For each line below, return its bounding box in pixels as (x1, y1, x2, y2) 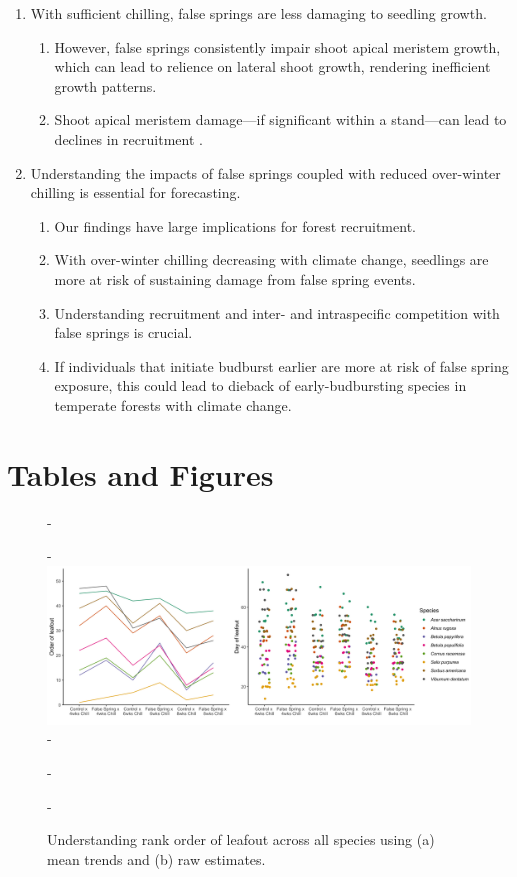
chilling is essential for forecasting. (30, 182, 241, 203)
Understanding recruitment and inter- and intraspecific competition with (54, 302, 500, 323)
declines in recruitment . (54, 128, 203, 149)
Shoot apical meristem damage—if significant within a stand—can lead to (54, 109, 507, 130)
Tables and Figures (7, 453, 274, 494)
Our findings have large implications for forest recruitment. (54, 215, 416, 236)
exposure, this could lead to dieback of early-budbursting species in (54, 375, 467, 396)
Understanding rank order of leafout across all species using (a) (47, 829, 435, 850)
